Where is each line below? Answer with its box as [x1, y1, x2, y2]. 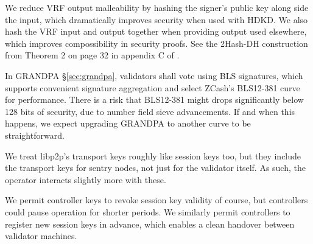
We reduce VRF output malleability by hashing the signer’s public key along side [5, 1, 309, 13]
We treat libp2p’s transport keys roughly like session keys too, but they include [5, 149, 301, 162]
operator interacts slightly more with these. [5, 173, 166, 186]
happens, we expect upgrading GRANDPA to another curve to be [5, 117, 251, 130]
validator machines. [5, 229, 77, 242]
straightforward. [5, 128, 65, 141]
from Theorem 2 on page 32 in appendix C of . [5, 49, 180, 61]
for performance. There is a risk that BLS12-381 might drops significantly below [5, 93, 304, 106]
